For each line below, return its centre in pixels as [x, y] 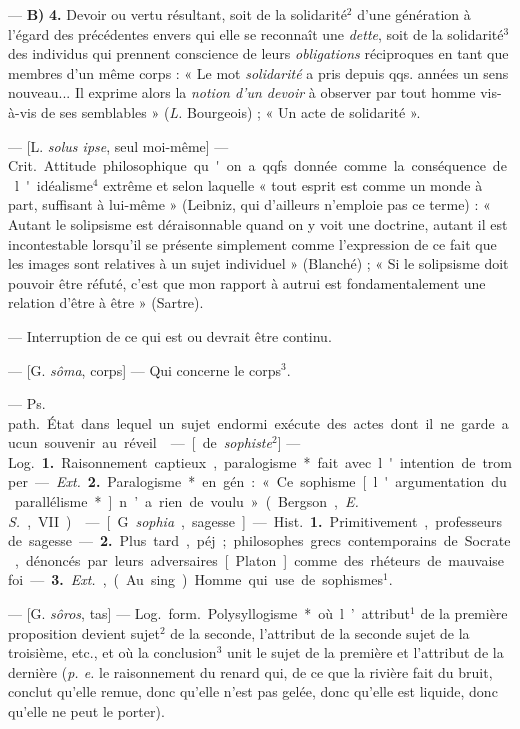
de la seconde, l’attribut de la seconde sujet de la [320, 632]
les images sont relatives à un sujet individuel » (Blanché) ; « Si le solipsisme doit [258, 263]
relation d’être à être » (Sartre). [106, 302]
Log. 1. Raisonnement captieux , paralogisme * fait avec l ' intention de [242, 461]
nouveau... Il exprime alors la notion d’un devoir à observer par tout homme [242, 92]
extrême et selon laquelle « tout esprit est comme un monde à [293, 184]
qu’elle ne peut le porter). [86, 711]
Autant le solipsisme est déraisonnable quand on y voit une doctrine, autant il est [258, 223]
